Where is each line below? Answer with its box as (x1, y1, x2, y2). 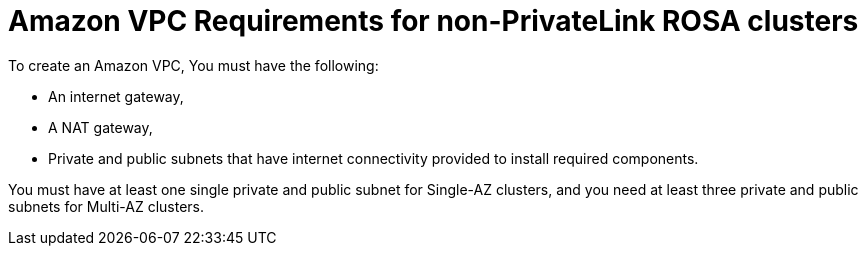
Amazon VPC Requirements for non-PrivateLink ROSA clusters (8, 4, 859, 38)
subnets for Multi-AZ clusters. (8, 197, 205, 215)
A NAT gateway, (48, 118, 153, 136)
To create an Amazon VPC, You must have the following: (8, 56, 379, 74)
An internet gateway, (48, 87, 184, 105)
